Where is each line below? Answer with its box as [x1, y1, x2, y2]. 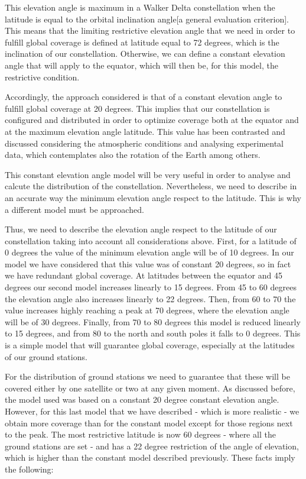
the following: [5, 462, 54, 475]
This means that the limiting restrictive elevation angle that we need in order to [5, 24, 295, 37]
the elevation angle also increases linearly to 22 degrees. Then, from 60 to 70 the [5, 292, 296, 305]
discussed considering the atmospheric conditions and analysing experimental [5, 137, 284, 149]
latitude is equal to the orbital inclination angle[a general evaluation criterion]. [5, 12, 289, 25]
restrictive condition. [5, 70, 80, 83]
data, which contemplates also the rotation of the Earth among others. [5, 148, 261, 161]
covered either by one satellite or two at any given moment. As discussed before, [5, 381, 295, 394]
